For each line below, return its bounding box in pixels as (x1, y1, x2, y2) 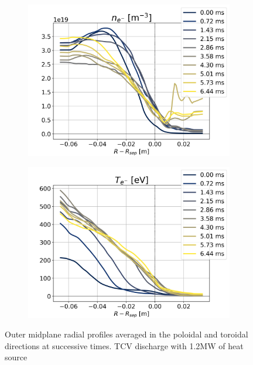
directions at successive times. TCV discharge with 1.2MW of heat (5, 339, 244, 352)
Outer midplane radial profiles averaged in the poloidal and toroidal (5, 328, 248, 340)
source (5, 351, 28, 363)
